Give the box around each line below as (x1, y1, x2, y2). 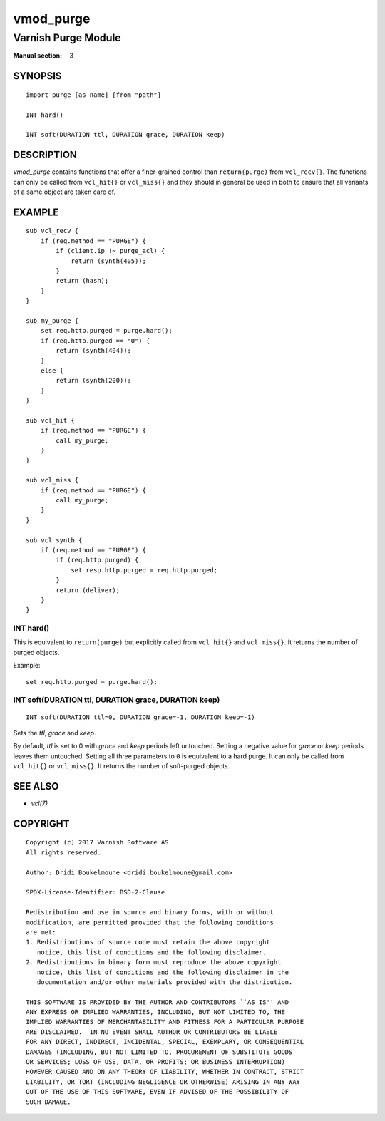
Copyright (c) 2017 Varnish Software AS (26, 838, 169, 847)
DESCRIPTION (13, 149, 78, 161)
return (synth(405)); (71, 257, 146, 265)
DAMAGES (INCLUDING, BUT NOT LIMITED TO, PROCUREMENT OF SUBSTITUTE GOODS (26, 1048, 293, 1056)
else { (40, 366, 64, 374)
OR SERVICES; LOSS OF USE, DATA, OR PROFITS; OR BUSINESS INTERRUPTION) (26, 1058, 285, 1066)
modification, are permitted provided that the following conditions (26, 918, 274, 926)
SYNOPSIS (13, 70, 62, 82)
